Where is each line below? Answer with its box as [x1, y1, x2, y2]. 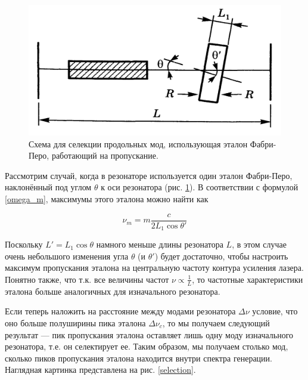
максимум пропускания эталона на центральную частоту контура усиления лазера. [5, 261, 304, 274]
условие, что [252, 305, 298, 317]
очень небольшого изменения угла [5, 249, 129, 262]
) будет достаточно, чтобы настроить [154, 249, 288, 262]
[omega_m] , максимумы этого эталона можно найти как [5, 193, 209, 205]
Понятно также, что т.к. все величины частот [5, 273, 169, 285]
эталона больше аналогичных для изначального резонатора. [5, 285, 220, 297]
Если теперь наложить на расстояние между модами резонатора [5, 305, 236, 317]
